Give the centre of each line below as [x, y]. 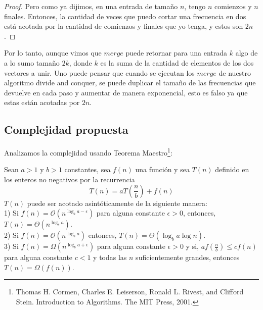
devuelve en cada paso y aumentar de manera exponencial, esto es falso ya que [126, 92]
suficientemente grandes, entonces [188, 257]
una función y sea [162, 169]
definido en [232, 169]
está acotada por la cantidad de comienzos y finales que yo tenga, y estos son [124, 26]
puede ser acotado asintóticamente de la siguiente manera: [117, 203]
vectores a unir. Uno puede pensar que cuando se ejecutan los [99, 72]
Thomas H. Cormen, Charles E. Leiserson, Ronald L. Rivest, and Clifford [130, 292]
